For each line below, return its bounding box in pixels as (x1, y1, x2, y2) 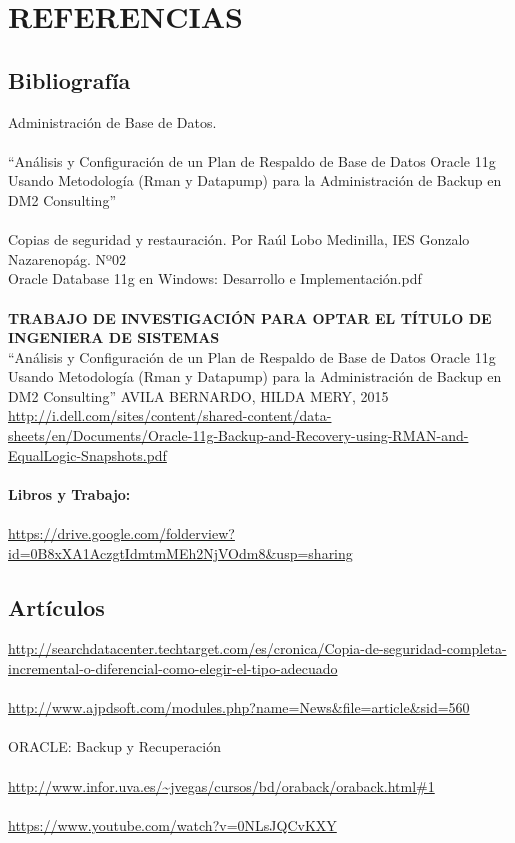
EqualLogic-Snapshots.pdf (8, 444, 167, 465)
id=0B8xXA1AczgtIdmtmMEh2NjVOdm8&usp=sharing (8, 542, 353, 563)
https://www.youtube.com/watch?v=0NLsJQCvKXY (8, 814, 337, 835)
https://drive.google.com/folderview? (8, 523, 235, 544)
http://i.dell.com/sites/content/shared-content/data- (8, 405, 332, 426)
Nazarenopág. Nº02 (8, 248, 126, 269)
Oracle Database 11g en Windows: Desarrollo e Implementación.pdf (8, 268, 422, 289)
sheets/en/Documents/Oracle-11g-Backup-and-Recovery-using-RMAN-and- (8, 425, 469, 446)
